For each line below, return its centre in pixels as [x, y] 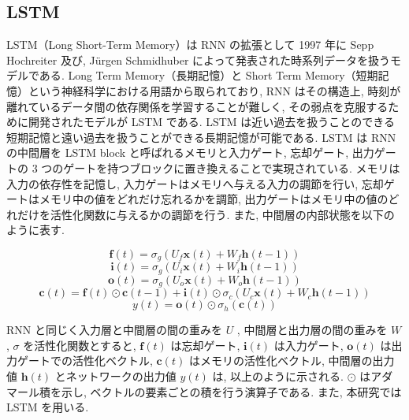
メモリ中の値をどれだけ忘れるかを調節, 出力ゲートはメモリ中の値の [214, 199]
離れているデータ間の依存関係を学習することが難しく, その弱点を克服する [197, 106]
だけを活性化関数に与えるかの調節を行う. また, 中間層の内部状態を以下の [206, 214]
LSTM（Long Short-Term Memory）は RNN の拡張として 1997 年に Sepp [190, 45]
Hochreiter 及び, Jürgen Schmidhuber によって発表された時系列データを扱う [198, 59]
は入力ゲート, [309, 345]
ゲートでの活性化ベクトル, [85, 361]
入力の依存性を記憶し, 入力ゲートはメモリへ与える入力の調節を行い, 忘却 [195, 183]
